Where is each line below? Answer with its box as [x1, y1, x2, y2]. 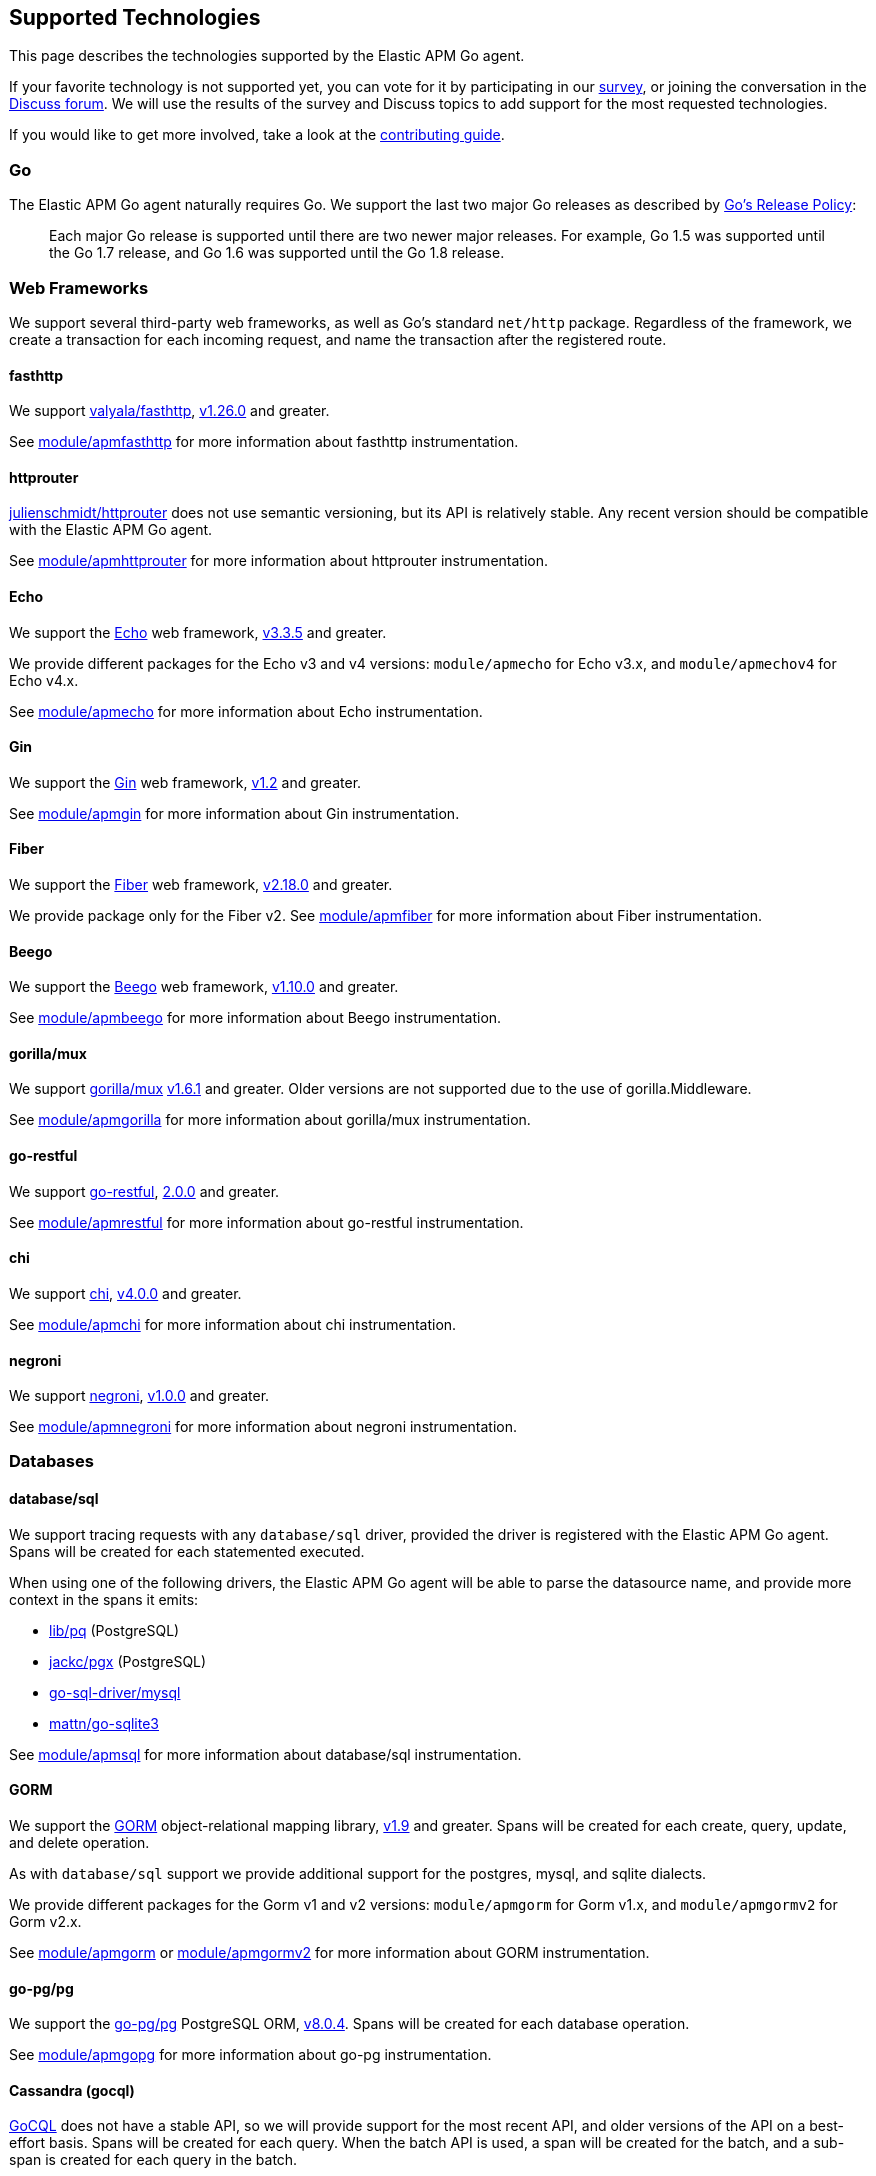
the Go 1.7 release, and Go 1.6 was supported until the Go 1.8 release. [49, 244, 505, 262]
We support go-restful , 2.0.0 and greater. [9, 1182, 280, 1200]
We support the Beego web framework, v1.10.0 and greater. [9, 978, 399, 996]
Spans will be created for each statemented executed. [9, 1542, 365, 1560]
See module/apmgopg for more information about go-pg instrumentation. [9, 2046, 492, 2064]
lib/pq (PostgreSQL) [49, 1621, 180, 1639]
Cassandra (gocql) [9, 2081, 135, 2099]
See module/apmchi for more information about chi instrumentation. [9, 1315, 457, 1333]
